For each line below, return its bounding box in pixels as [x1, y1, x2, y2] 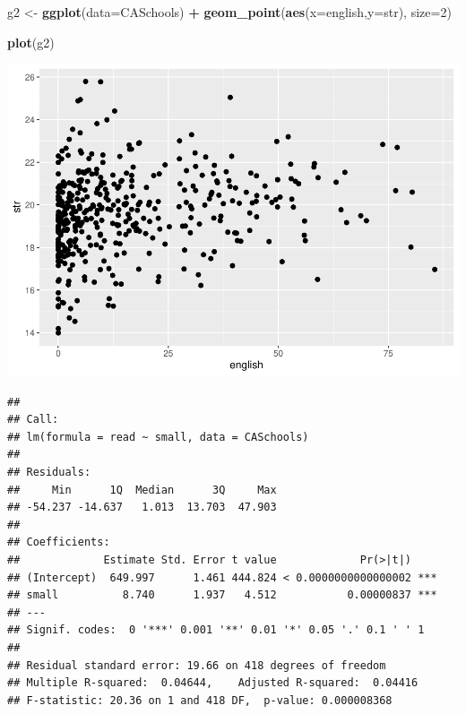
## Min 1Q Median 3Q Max [7, 483, 277, 496]
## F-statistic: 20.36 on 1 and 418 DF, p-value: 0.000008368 [7, 693, 393, 707]
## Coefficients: [7, 536, 110, 549]
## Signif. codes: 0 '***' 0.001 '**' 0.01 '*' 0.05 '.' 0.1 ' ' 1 [7, 624, 425, 637]
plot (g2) [7, 32, 55, 51]
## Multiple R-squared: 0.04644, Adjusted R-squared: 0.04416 [7, 676, 419, 690]
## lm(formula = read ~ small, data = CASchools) [7, 430, 309, 443]
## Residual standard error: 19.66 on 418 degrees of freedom [7, 658, 386, 672]
